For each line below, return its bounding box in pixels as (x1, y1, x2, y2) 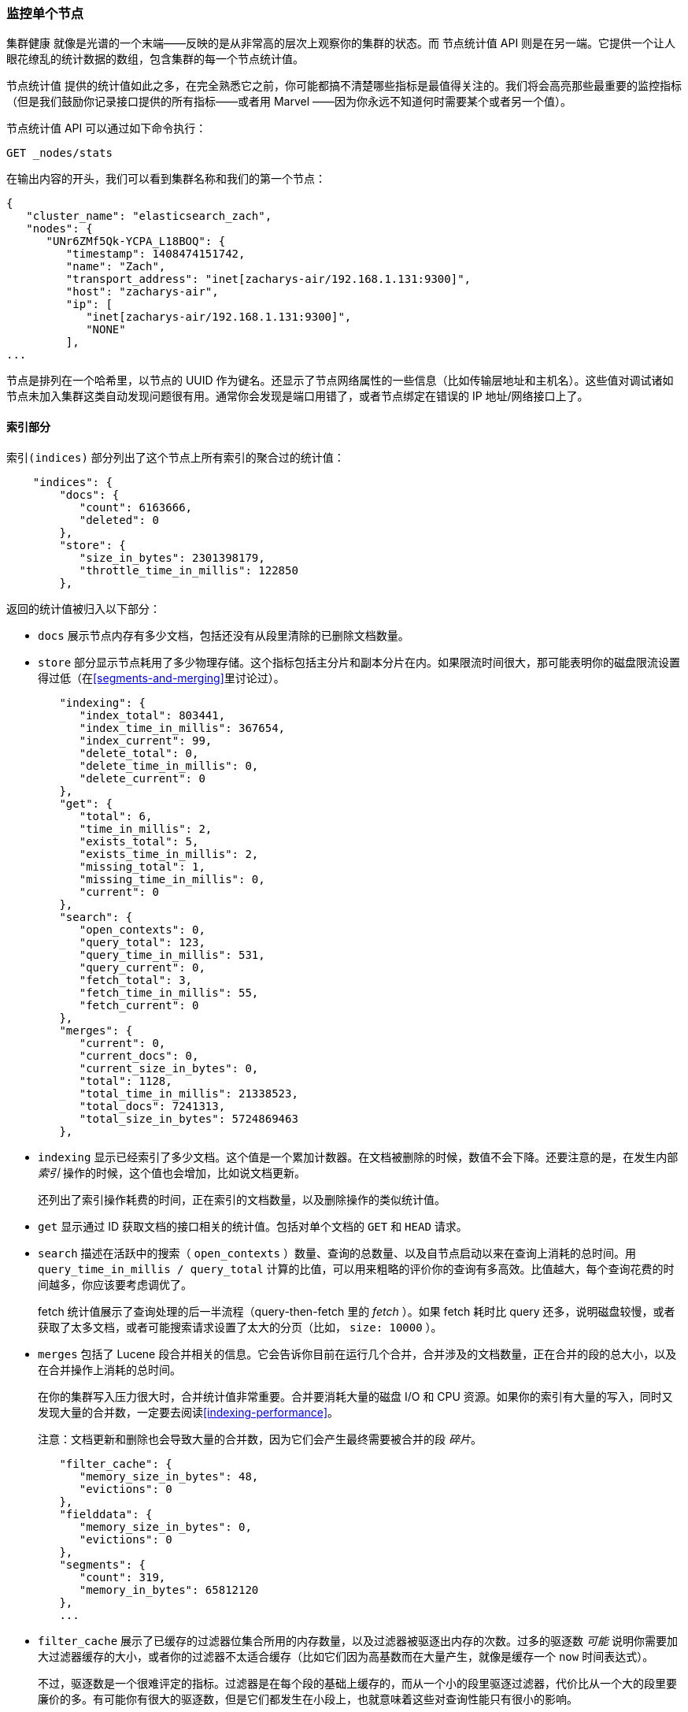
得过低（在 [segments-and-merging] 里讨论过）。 (38, 670, 285, 685)
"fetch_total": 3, (79, 973, 193, 986)
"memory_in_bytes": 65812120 (79, 1583, 259, 1596)
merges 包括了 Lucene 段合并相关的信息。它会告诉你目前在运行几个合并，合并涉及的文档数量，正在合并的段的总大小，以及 (38, 1346, 677, 1361)
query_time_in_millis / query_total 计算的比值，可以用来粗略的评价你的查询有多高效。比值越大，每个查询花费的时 (38, 1261, 675, 1276)
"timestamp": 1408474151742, (65, 247, 246, 261)
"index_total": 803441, (79, 708, 226, 722)
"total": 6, (79, 809, 153, 823)
